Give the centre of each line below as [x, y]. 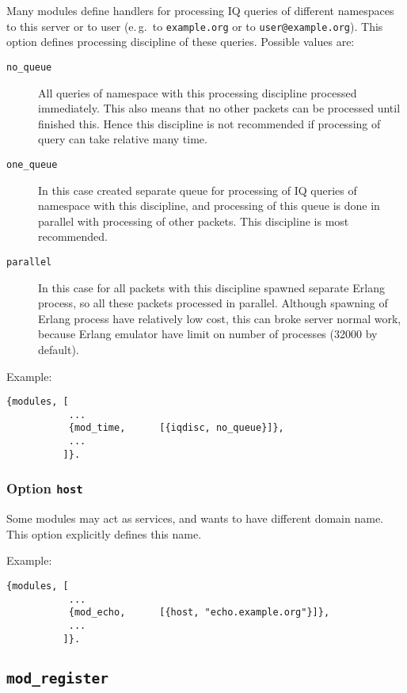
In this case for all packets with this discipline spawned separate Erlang [211, 287]
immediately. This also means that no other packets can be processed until [219, 108]
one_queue [32, 164]
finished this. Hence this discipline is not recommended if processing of [209, 123]
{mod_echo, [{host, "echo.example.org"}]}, [199, 613]
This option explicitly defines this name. [104, 533]
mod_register [57, 678]
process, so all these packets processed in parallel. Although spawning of [213, 303]
